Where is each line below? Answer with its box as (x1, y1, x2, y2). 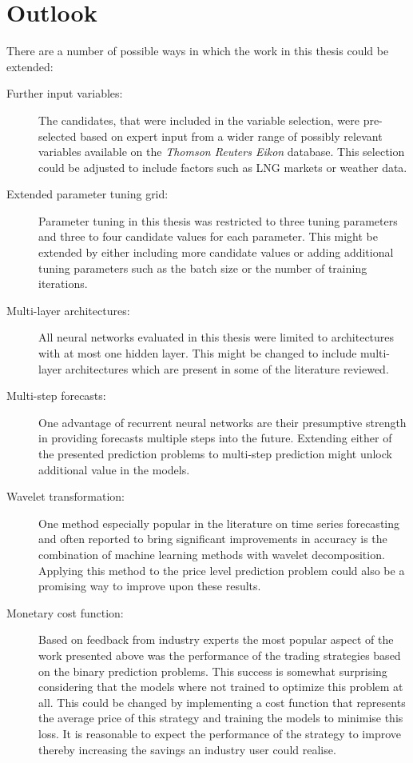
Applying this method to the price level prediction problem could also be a (38, 561, 405, 578)
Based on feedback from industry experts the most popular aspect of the (38, 631, 394, 648)
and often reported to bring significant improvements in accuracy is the (38, 530, 387, 547)
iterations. (38, 275, 88, 292)
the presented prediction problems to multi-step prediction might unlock (38, 445, 392, 461)
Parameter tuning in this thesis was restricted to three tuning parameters (38, 212, 398, 229)
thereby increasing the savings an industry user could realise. (38, 741, 336, 757)
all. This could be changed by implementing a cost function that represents (38, 693, 406, 710)
